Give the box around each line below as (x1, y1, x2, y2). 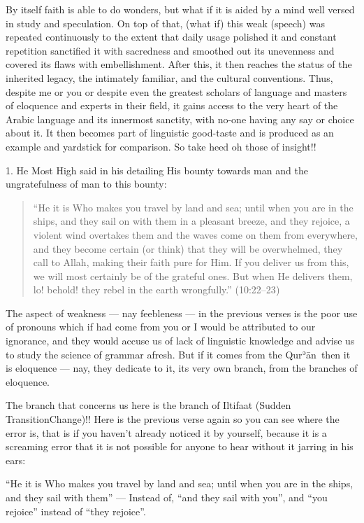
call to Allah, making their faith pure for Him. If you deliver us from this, (33, 255, 349, 270)
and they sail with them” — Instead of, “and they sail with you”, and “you (6, 490, 328, 504)
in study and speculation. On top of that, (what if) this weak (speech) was (6, 15, 325, 30)
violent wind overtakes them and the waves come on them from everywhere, (33, 227, 358, 242)
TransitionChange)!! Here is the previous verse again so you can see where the (6, 412, 340, 426)
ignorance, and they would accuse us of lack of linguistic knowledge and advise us (6, 333, 355, 348)
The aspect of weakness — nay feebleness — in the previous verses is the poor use (6, 305, 358, 320)
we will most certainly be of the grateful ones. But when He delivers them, (33, 268, 353, 283)
